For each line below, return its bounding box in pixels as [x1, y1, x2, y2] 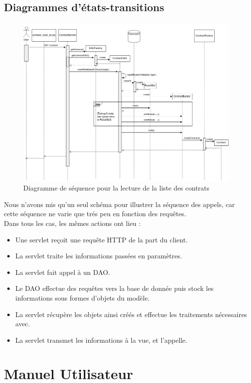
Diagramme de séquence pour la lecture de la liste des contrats [23, 183, 210, 193]
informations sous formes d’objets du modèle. [15, 293, 150, 303]
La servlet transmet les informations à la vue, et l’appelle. [15, 335, 188, 345]
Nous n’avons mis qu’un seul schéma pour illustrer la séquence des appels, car [4, 199, 235, 209]
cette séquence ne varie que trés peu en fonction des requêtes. [4, 208, 187, 219]
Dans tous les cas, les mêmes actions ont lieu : [4, 218, 141, 228]
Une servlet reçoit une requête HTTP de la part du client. [15, 234, 188, 244]
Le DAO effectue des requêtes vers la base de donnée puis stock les [15, 283, 214, 293]
